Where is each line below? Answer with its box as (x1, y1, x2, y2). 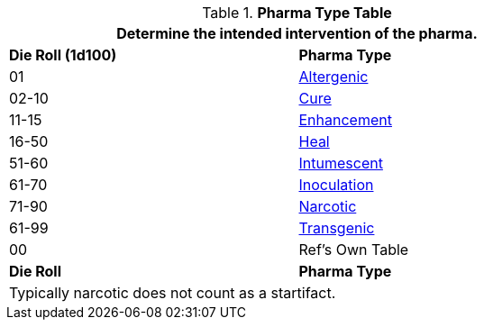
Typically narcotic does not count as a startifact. (9, 284, 336, 302)
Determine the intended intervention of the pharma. (116, 24, 478, 42)
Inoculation (298, 176, 374, 194)
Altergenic (298, 68, 369, 86)
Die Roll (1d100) (9, 46, 117, 64)
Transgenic (298, 219, 375, 237)
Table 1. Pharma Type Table (202, 4, 392, 22)
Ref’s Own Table (298, 241, 409, 259)
